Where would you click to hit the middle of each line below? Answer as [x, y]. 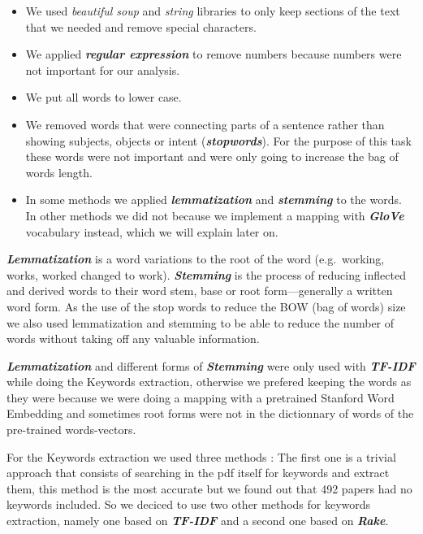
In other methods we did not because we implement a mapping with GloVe [215, 215]
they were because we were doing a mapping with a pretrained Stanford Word [201, 397]
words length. [59, 172]
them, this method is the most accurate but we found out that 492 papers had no [209, 488]
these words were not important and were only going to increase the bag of [212, 156]
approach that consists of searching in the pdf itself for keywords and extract [198, 473]
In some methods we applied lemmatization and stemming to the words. [214, 200]
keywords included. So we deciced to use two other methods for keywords [189, 504]
